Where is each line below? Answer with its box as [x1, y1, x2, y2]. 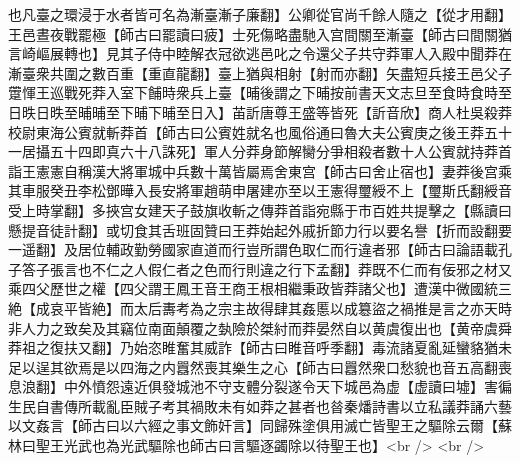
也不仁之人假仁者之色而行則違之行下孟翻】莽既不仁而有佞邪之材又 [77, 258, 512, 279]
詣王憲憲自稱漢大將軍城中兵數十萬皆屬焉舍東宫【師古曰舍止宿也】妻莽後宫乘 [8, 160, 512, 181]
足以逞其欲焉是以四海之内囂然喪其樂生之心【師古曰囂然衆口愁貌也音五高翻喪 [8, 356, 512, 377]
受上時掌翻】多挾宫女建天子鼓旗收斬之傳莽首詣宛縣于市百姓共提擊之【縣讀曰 [8, 199, 512, 220]
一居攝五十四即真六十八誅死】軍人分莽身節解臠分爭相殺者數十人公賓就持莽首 [8, 141, 512, 162]
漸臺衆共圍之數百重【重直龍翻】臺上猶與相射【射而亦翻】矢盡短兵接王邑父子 [8, 62, 512, 83]
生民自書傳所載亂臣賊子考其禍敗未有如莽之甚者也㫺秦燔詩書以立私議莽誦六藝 [8, 395, 512, 416]
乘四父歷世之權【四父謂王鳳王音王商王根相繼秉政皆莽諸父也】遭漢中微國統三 [8, 278, 512, 299]
